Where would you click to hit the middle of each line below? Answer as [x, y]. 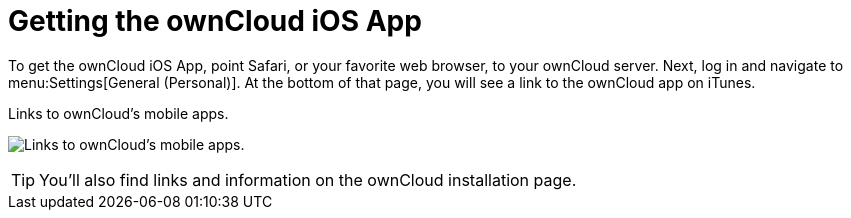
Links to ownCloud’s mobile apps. [118, 113]
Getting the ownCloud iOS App [215, 21]
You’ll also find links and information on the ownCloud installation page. [308, 179]
